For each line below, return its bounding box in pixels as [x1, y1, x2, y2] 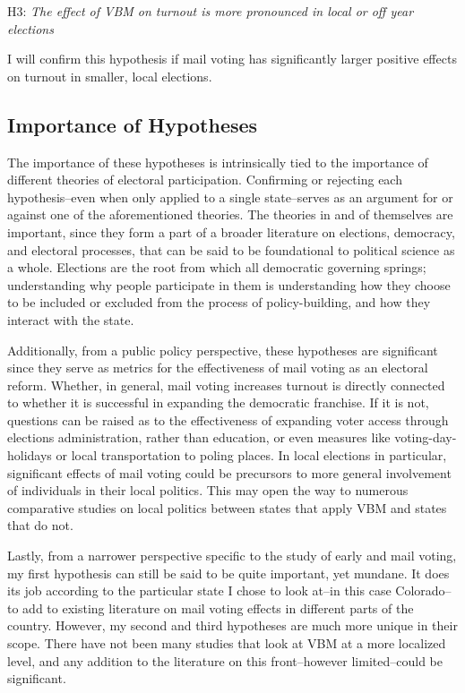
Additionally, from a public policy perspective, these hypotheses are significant [7, 340, 438, 359]
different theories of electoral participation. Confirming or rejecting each [7, 170, 402, 189]
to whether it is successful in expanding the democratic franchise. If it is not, [7, 393, 429, 412]
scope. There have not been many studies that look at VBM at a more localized [7, 634, 446, 653]
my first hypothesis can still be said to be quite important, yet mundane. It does [7, 563, 450, 582]
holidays [7, 446, 52, 465]
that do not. [7, 516, 73, 535]
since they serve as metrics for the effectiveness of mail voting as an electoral [7, 358, 428, 377]
